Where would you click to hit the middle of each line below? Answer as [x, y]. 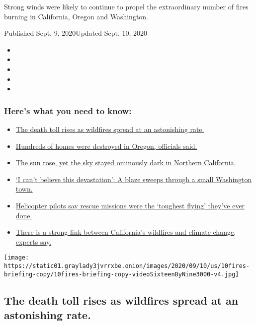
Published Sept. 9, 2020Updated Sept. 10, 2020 [76, 33]
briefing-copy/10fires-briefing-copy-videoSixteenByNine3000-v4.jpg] [122, 274]
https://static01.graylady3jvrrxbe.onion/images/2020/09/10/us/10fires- [127, 266]
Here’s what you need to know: [68, 110]
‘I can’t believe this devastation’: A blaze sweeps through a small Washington [134, 179]
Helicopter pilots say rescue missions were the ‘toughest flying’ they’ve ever [130, 205]
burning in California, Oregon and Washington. [76, 16]
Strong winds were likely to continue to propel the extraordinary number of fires [126, 6]
